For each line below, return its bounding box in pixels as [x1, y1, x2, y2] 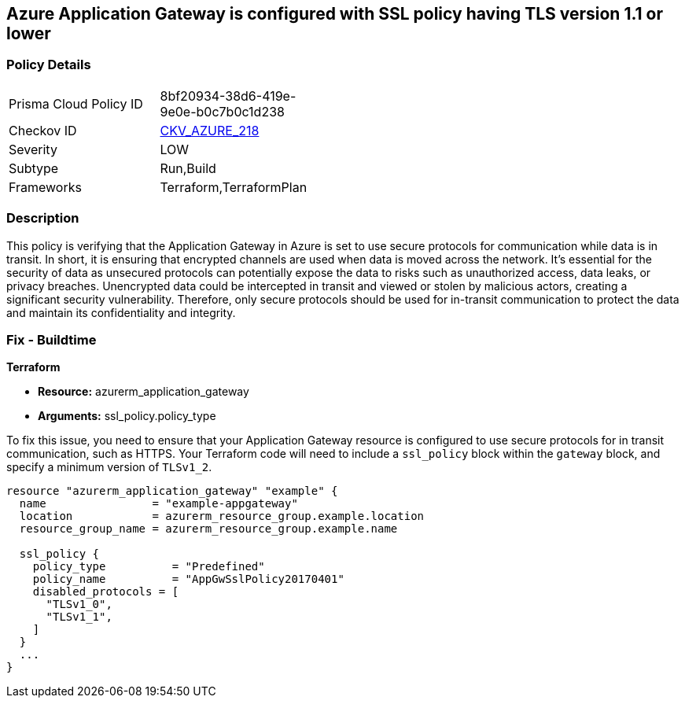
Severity [9, 141, 57, 157]
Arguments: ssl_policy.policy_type [38, 409, 216, 423]
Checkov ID [9, 122, 77, 138]
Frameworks [9, 179, 82, 195]
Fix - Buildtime [6, 331, 97, 348]
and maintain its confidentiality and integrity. [6, 305, 236, 319]
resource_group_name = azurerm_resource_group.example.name [19, 522, 398, 536]
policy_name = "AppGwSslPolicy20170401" [32, 573, 344, 586]
